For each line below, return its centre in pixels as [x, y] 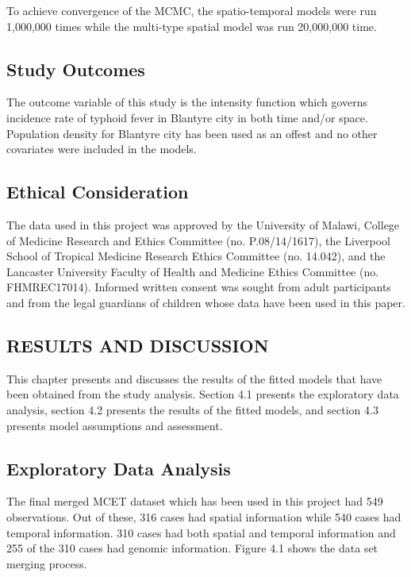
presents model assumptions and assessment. [115, 425]
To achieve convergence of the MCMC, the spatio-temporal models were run [192, 10]
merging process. [47, 563]
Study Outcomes [76, 69]
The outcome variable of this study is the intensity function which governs [187, 102]
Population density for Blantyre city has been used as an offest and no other [192, 133]
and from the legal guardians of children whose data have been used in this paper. [206, 302]
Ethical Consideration [98, 192]
